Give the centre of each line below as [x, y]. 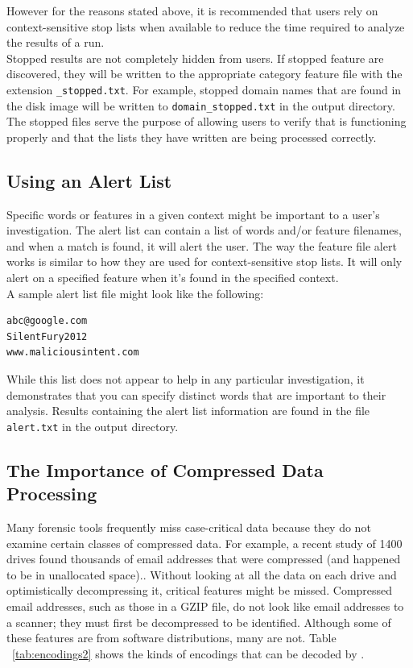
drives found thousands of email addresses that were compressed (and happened [204, 559]
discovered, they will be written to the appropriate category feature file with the [204, 74]
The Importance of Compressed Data [165, 469]
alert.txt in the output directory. [93, 426]
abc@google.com [47, 321]
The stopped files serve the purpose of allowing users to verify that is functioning [206, 121]
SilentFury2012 [47, 336]
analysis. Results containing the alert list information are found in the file [188, 411]
